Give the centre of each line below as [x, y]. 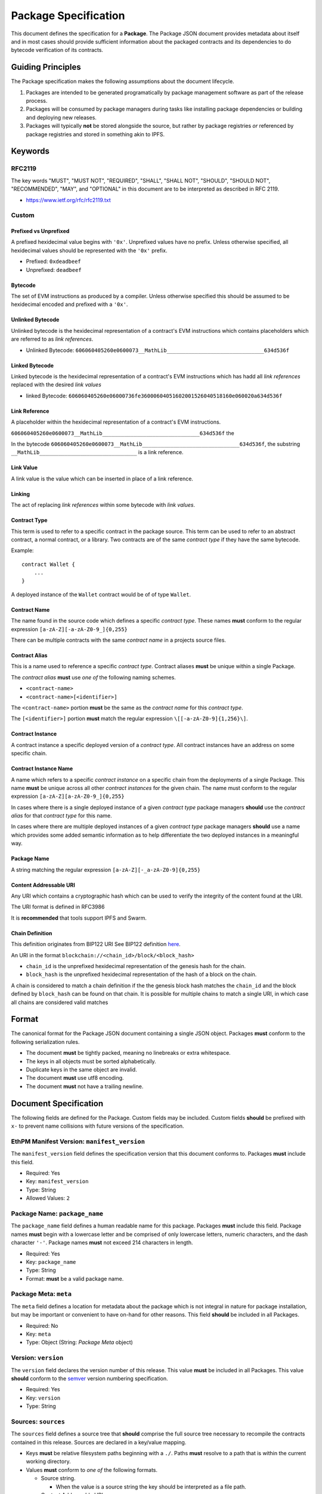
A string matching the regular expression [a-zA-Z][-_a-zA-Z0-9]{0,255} [106, 870]
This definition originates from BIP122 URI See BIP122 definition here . [96, 944]
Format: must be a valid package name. [75, 1278]
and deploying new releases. [61, 117]
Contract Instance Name [42, 769]
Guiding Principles [46, 67]
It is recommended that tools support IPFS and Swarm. [79, 918]
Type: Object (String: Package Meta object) [80, 1342]
